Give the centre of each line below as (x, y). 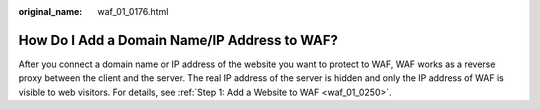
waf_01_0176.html (133, 11)
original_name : (50, 11)
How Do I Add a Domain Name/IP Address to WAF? (178, 40)
